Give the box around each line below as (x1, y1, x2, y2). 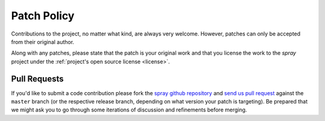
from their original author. (11, 38, 75, 45)
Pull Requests (11, 73, 64, 84)
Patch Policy (11, 9, 75, 22)
